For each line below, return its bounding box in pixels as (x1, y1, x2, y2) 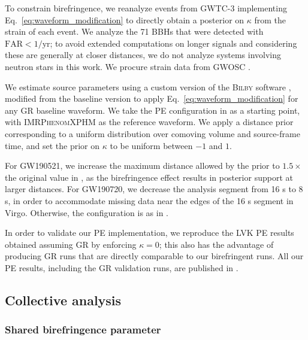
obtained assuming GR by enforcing (5, 238, 137, 250)
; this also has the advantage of (159, 238, 274, 250)
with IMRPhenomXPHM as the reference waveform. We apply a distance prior (5, 116, 294, 128)
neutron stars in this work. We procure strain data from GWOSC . (5, 60, 250, 72)
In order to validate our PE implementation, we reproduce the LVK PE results (5, 226, 294, 239)
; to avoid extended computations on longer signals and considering (50, 37, 297, 49)
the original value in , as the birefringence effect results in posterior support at (5, 171, 293, 183)
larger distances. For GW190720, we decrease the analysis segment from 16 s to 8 (5, 183, 303, 195)
